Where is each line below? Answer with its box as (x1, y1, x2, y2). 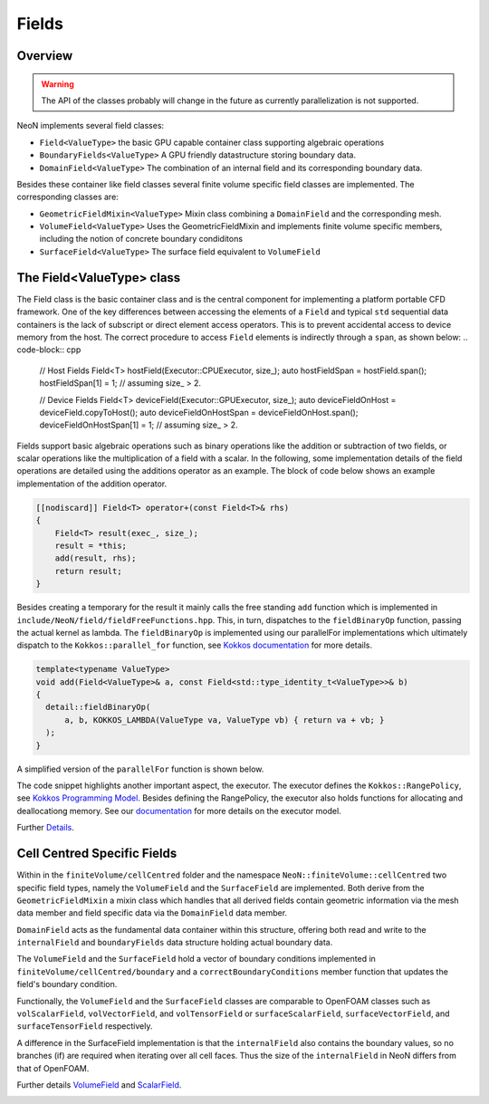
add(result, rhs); (54, 553, 137, 563)
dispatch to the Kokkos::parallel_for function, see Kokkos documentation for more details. (16, 639, 373, 651)
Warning (41, 78, 74, 90)
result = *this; (54, 541, 127, 551)
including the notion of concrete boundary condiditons (39, 234, 244, 245)
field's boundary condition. (16, 979, 118, 990)
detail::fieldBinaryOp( (45, 702, 151, 713)
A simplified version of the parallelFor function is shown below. (16, 763, 264, 774)
